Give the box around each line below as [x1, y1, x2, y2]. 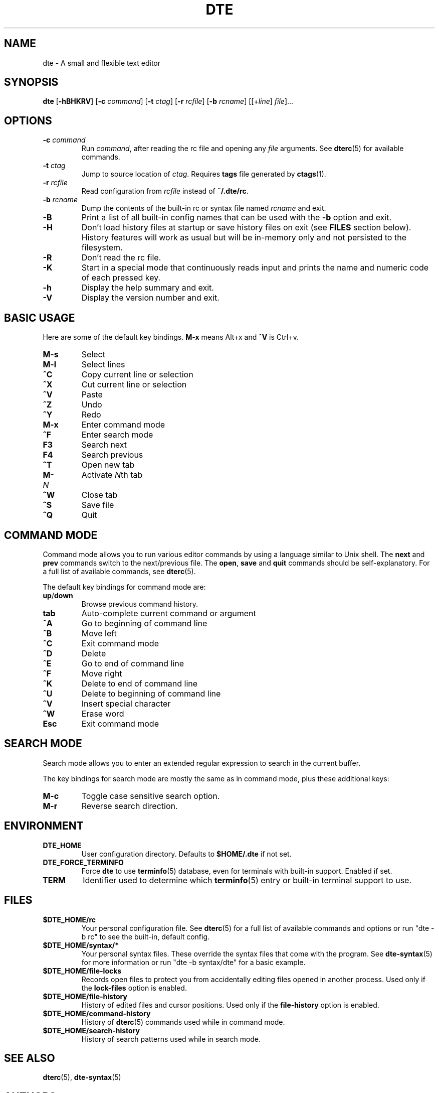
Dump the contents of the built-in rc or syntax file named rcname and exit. [81, 204, 326, 213]
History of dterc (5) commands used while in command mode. [81, 1017, 285, 1026]
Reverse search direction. [81, 800, 178, 811]
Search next [81, 440, 127, 450]
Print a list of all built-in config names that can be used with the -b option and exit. [81, 212, 392, 223]
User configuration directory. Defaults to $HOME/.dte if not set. [81, 849, 292, 858]
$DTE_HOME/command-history [43, 1009, 151, 1018]
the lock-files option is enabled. [81, 983, 187, 992]
